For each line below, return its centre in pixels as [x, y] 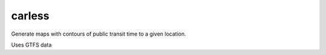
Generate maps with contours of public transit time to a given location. [99, 34]
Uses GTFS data [31, 45]
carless [30, 16]
